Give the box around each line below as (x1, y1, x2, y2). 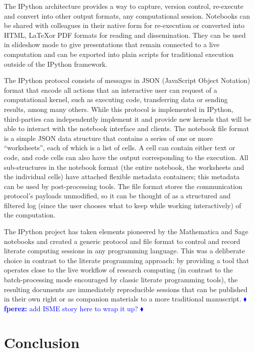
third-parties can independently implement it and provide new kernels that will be (4, 113, 251, 124)
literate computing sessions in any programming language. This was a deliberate (4, 245, 245, 256)
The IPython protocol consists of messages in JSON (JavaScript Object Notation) (4, 75, 251, 85)
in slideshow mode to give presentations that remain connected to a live (4, 39, 220, 50)
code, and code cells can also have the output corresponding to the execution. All (4, 152, 249, 162)
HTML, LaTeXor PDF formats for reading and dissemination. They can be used (4, 29, 246, 40)
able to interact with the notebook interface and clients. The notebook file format (4, 123, 249, 134)
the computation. (4, 210, 56, 220)
